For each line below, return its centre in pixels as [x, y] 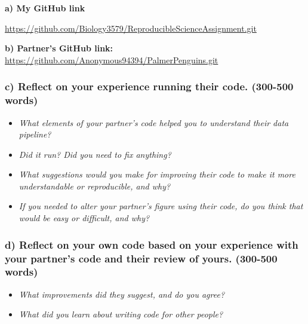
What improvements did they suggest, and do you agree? [122, 294]
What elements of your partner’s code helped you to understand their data [154, 122]
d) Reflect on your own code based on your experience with [152, 244]
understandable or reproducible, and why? [95, 186]
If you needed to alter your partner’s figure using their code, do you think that [161, 206]
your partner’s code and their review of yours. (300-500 [141, 258]
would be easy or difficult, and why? [84, 218]
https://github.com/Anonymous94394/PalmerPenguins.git [112, 59]
